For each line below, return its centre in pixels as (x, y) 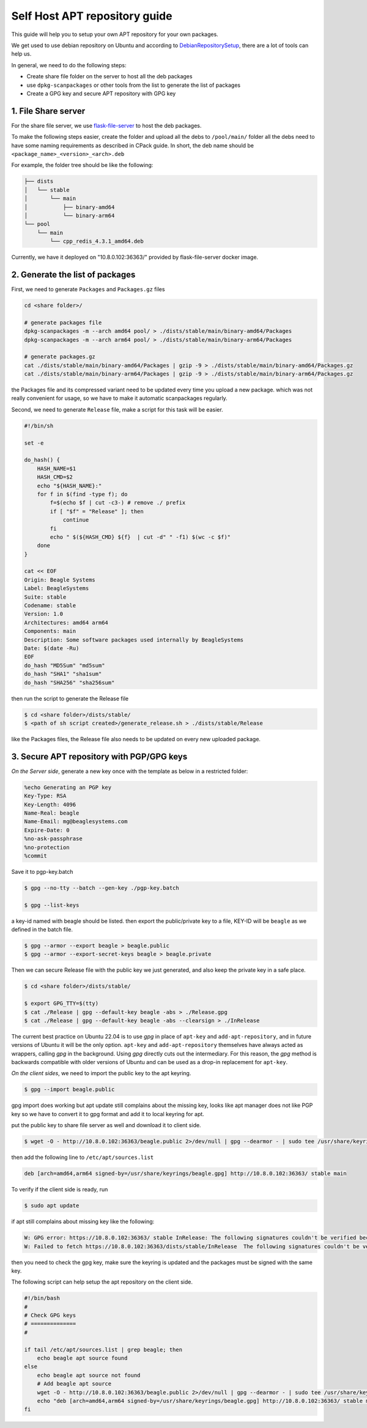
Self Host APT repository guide (92, 16)
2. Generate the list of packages (73, 274)
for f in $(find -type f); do (82, 494)
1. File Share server (48, 111)
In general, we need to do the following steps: (69, 65)
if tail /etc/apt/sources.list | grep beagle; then (103, 1349)
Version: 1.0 (44, 614)
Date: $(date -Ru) (52, 648)
